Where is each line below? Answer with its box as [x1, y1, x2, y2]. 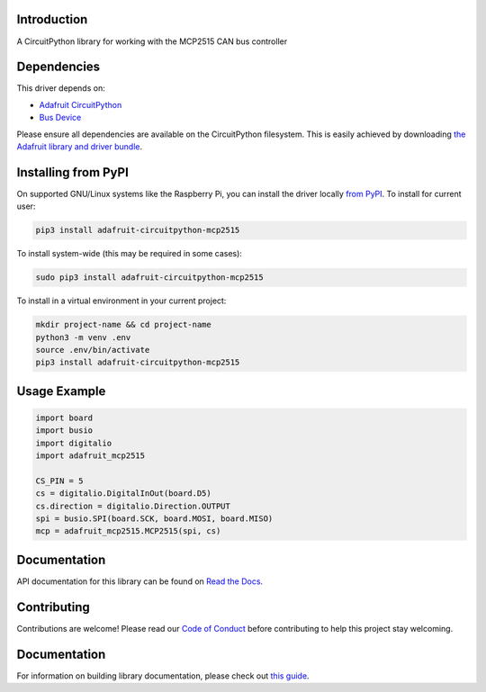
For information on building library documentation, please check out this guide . [16, 670, 310, 681]
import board [35, 412, 94, 423]
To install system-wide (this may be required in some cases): [16, 248, 243, 259]
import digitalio [35, 437, 112, 448]
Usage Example [16, 383, 106, 399]
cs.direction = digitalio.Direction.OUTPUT [35, 500, 231, 511]
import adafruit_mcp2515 [35, 451, 146, 461]
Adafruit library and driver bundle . [16, 140, 143, 152]
